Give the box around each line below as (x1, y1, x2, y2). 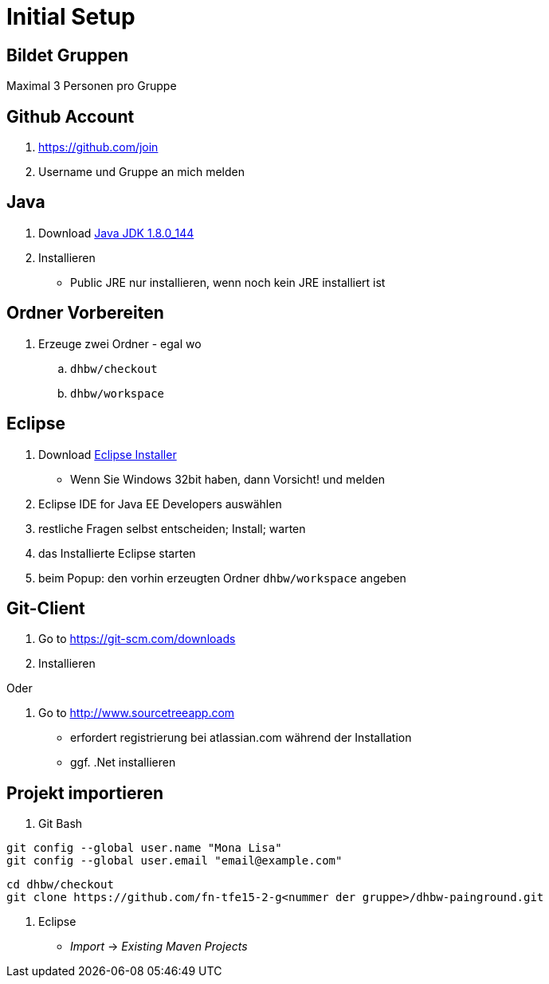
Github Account (6, 106, 135, 127)
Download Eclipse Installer (38, 447, 177, 461)
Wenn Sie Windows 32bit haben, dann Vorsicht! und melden (70, 472, 385, 486)
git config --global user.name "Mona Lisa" (6, 841, 282, 855)
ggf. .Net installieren (70, 755, 176, 770)
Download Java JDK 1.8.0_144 (38, 225, 194, 240)
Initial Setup (6, 3, 135, 30)
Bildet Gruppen (6, 45, 129, 65)
